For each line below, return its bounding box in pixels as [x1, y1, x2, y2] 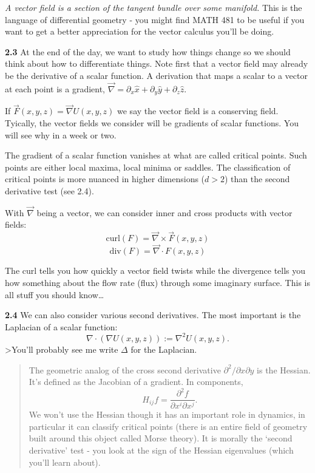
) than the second [224, 172, 290, 185]
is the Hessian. [257, 363, 311, 376]
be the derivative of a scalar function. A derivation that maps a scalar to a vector [5, 69, 308, 81]
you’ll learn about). [29, 455, 101, 468]
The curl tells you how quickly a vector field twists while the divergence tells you [5, 264, 306, 277]
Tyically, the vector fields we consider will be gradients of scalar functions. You [5, 117, 299, 129]
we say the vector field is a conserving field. [117, 104, 279, 117]
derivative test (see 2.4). [5, 185, 94, 197]
